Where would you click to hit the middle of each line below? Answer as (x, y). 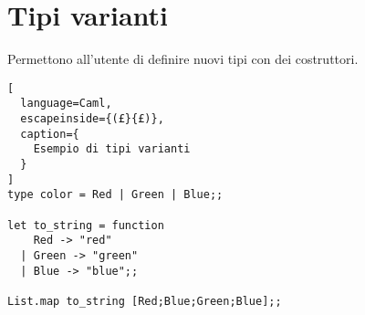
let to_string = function (86, 225)
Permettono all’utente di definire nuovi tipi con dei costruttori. (183, 59)
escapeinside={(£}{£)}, (92, 119)
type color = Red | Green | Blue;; (115, 195)
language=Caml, (66, 104)
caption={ (50, 134)
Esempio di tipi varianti (112, 149)
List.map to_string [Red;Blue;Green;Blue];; (145, 301)
